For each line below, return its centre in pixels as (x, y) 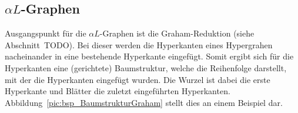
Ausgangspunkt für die (46, 33)
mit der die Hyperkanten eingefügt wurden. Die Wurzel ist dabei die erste (138, 79)
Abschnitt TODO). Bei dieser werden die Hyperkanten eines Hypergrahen (139, 44)
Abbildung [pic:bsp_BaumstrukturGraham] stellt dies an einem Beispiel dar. (144, 102)
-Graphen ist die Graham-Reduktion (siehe (177, 33)
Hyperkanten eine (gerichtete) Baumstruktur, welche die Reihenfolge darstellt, (146, 67)
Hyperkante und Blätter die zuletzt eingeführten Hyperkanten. (118, 91)
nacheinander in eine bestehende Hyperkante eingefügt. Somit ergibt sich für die (149, 56)
